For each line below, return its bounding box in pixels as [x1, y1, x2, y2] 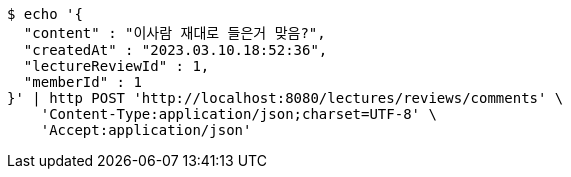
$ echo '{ [7, 6, 83, 22]
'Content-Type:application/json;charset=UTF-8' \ [40, 106, 437, 122]
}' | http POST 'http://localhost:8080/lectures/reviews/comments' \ [7, 90, 564, 106]
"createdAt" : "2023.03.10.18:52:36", [23, 42, 328, 58]
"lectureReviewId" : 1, [23, 58, 210, 74]
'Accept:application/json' [40, 122, 252, 138]
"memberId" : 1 [23, 74, 142, 90]
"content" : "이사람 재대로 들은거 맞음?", [23, 25, 326, 41]
